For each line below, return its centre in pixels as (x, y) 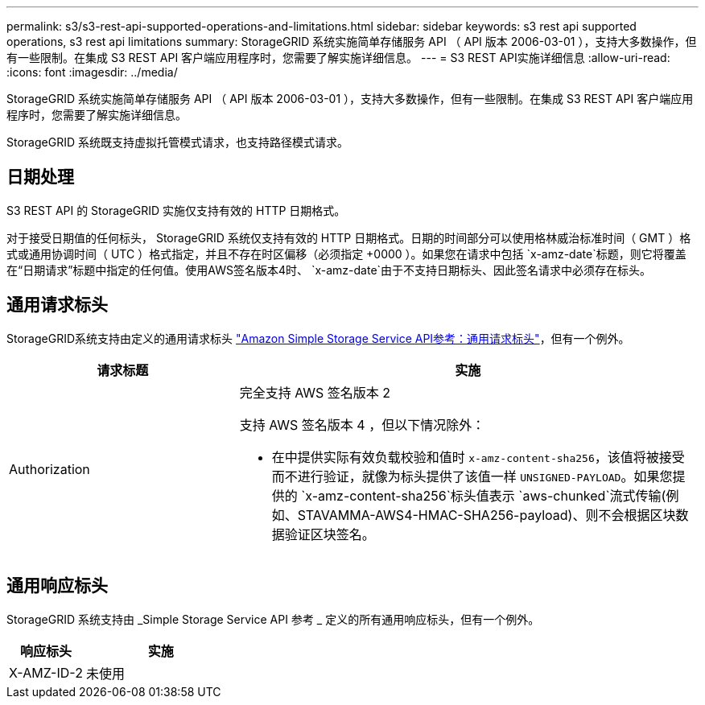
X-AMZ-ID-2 (46, 672)
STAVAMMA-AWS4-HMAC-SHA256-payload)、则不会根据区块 (486, 515)
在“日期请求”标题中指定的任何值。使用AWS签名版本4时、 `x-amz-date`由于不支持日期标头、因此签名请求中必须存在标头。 (329, 270)
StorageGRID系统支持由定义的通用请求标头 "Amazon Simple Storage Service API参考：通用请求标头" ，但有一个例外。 (318, 338)
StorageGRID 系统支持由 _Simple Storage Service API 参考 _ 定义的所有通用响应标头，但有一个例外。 (273, 619)
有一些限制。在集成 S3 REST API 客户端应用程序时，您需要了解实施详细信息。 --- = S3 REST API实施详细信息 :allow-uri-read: (338, 58)
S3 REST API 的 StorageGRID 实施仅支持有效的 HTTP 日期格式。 (176, 210)
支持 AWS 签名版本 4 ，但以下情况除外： (362, 425)
